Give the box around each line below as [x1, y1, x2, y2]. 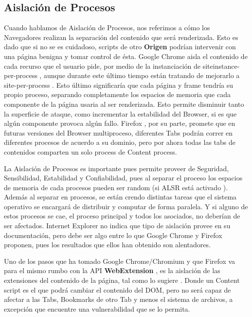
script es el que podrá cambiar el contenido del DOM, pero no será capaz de [4, 284, 231, 295]
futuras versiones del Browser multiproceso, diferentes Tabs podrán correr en [4, 127, 233, 138]
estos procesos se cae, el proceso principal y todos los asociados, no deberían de [4, 211, 240, 221]
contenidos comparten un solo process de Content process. [4, 146, 177, 157]
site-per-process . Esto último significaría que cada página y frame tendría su [4, 79, 234, 90]
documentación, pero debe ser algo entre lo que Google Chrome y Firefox [4, 230, 222, 240]
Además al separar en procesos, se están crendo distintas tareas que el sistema [4, 192, 237, 202]
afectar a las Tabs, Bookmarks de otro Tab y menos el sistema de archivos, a [4, 294, 233, 304]
